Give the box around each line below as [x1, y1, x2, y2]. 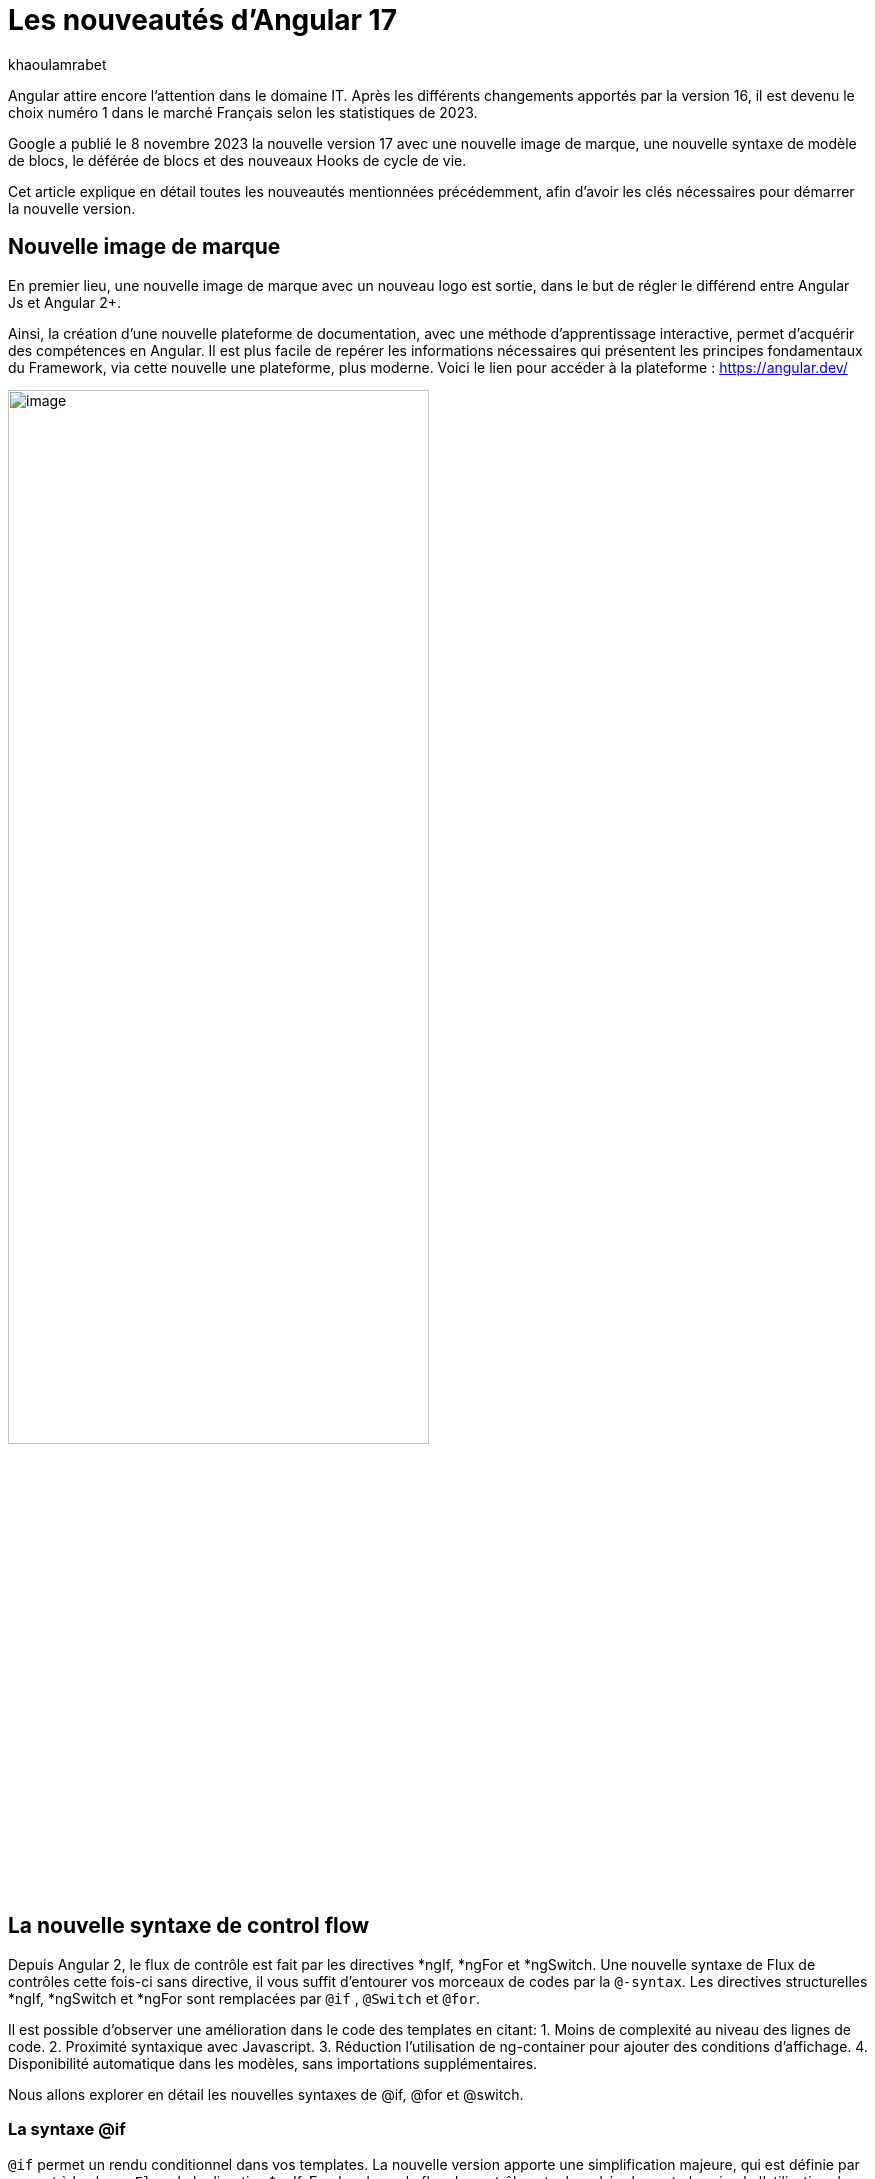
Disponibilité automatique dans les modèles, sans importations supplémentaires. [8, 2054, 538, 2072]
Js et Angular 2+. [8, 293, 122, 311]
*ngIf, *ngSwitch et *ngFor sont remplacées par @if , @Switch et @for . [8, 1989, 481, 2007]
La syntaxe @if [8, 2119, 126, 2140]
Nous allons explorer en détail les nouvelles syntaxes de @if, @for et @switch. [8, 2085, 524, 2103]
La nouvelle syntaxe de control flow [8, 1913, 370, 1939]
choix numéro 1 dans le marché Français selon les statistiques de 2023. [8, 103, 478, 121]
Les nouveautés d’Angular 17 [8, 3, 397, 37]
